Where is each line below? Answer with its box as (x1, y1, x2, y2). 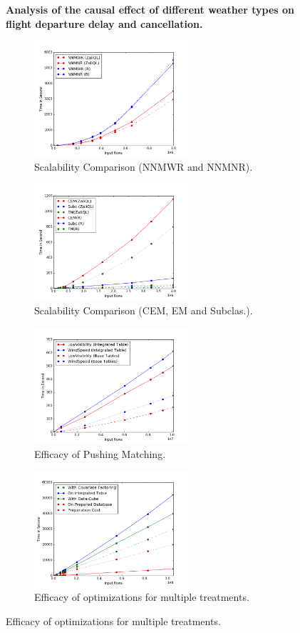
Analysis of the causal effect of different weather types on (6, 2, 294, 16)
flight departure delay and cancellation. (6, 16, 203, 31)
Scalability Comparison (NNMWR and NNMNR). (34, 159, 253, 174)
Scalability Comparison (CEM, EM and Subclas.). (34, 303, 253, 317)
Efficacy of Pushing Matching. (34, 446, 166, 461)
